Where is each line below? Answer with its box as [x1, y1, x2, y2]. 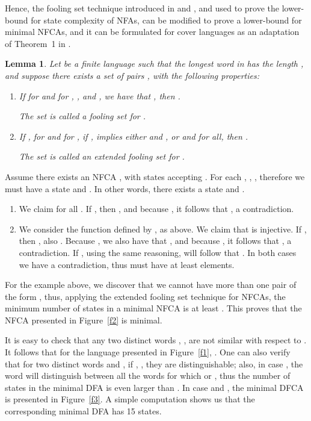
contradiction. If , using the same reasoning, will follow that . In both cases [19, 246, 297, 258]
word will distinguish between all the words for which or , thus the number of [5, 369, 291, 382]
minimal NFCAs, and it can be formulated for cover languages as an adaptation [5, 25, 300, 38]
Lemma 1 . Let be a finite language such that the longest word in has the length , [5, 57, 304, 70]
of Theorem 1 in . [5, 37, 71, 49]
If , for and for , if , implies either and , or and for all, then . [19, 129, 248, 142]
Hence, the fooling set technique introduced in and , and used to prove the [5, 2, 280, 14]
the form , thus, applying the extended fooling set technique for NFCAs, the [5, 290, 286, 302]
